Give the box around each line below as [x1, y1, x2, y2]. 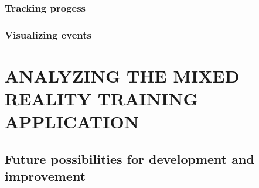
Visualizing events [5, 27, 91, 42]
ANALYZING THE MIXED [5, 63, 240, 87]
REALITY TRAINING [5, 87, 198, 111]
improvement [5, 167, 86, 185]
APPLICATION [5, 110, 139, 134]
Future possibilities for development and [5, 149, 254, 168]
